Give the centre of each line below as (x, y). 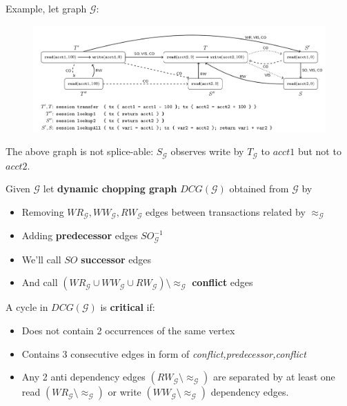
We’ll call (41, 259)
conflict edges (222, 282)
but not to (319, 151)
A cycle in (27, 307)
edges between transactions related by (226, 211)
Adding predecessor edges (80, 235)
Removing (43, 211)
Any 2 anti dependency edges (83, 377)
